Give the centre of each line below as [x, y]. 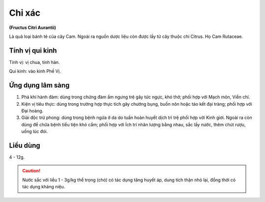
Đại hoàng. [32, 111]
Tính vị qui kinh [33, 50]
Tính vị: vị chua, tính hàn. [34, 62]
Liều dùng [25, 145]
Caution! [31, 171]
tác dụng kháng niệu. [44, 187]
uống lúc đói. [35, 131]
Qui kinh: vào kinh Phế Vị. [35, 71]
